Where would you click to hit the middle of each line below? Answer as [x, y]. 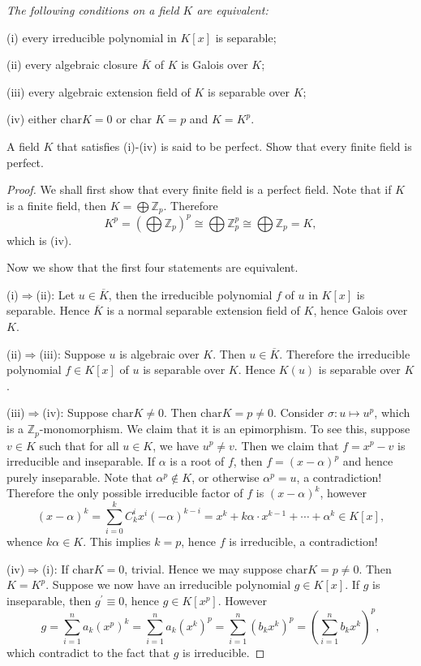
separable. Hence [48, 310]
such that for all [79, 445]
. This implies [117, 541]
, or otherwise [226, 477]
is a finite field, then [56, 205]
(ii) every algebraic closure [72, 64]
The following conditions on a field [93, 10]
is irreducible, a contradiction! [303, 541]
